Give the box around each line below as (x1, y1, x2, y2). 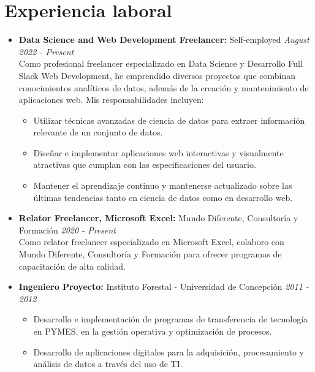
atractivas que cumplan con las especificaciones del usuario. (33, 158, 256, 171)
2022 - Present (18, 45, 74, 58)
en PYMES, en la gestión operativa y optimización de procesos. (33, 325, 272, 337)
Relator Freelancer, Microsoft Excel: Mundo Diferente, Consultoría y (18, 211, 298, 224)
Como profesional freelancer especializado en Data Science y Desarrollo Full (18, 57, 303, 70)
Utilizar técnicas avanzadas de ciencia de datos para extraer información (33, 113, 305, 126)
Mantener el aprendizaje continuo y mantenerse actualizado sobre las (33, 179, 292, 192)
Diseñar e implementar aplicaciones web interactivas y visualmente (33, 146, 284, 159)
